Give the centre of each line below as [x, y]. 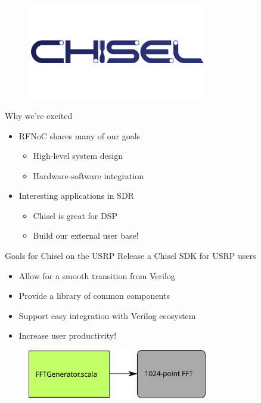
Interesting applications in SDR [76, 196]
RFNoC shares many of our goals [80, 135]
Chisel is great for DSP [75, 215]
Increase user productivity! [68, 335]
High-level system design [78, 156]
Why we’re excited [39, 115]
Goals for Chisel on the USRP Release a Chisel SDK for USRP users [130, 256]
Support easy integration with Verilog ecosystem [107, 315]
